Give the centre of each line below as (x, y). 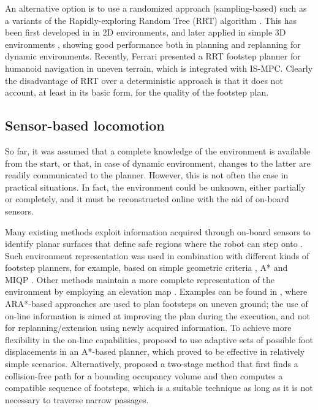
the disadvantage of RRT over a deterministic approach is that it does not (144, 80)
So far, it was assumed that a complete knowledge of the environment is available (158, 150)
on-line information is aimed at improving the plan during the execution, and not (158, 315)
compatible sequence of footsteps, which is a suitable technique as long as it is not (159, 388)
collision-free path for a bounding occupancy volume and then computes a (144, 375)
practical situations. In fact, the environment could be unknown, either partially (155, 187)
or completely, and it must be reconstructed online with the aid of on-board (147, 199)
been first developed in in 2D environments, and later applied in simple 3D (146, 32)
